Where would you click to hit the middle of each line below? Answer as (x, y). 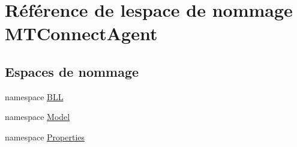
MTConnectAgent (81, 33)
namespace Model (37, 117)
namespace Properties (45, 136)
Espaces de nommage (72, 71)
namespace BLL (34, 96)
